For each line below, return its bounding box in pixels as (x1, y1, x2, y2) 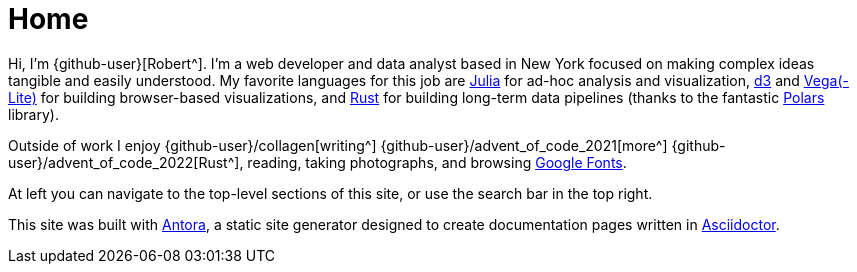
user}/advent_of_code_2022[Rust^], (8, 153, 244, 171)
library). (8, 105, 59, 123)
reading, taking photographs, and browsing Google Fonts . (247, 153, 627, 171)
